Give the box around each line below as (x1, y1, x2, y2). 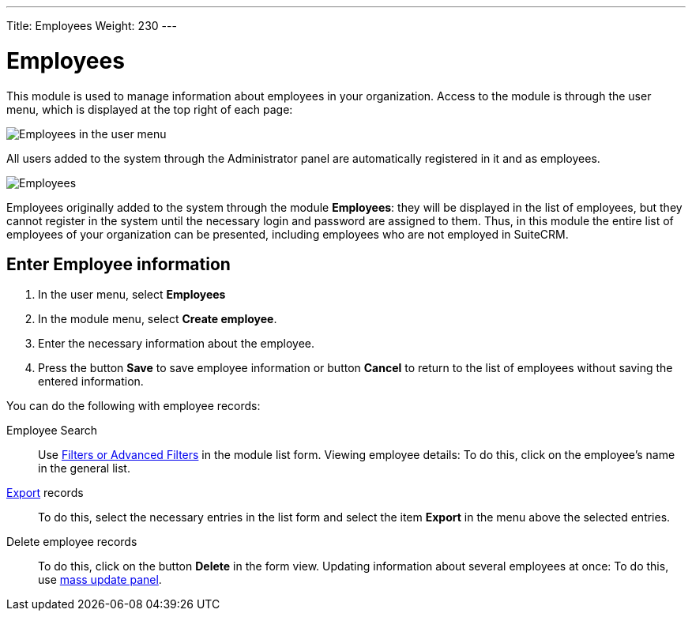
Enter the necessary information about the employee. (38, 337, 315, 351)
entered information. (38, 374, 144, 389)
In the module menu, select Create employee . (38, 312, 277, 326)
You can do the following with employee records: (6, 399, 261, 413)
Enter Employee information (6, 254, 231, 274)
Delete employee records (6, 535, 137, 549)
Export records (6, 486, 84, 500)
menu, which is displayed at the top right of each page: (6, 102, 293, 116)
